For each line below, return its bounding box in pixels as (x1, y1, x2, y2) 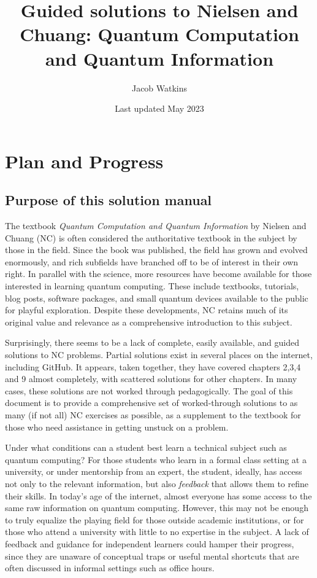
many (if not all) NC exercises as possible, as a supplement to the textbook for (5, 408, 301, 421)
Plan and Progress (5, 148, 164, 173)
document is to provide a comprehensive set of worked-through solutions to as (5, 396, 298, 409)
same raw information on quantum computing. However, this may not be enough (5, 501, 308, 514)
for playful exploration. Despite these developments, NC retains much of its (5, 303, 288, 316)
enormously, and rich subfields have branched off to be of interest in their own (5, 255, 299, 268)
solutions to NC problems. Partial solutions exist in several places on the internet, (5, 348, 313, 361)
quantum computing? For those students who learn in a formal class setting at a (5, 453, 307, 466)
